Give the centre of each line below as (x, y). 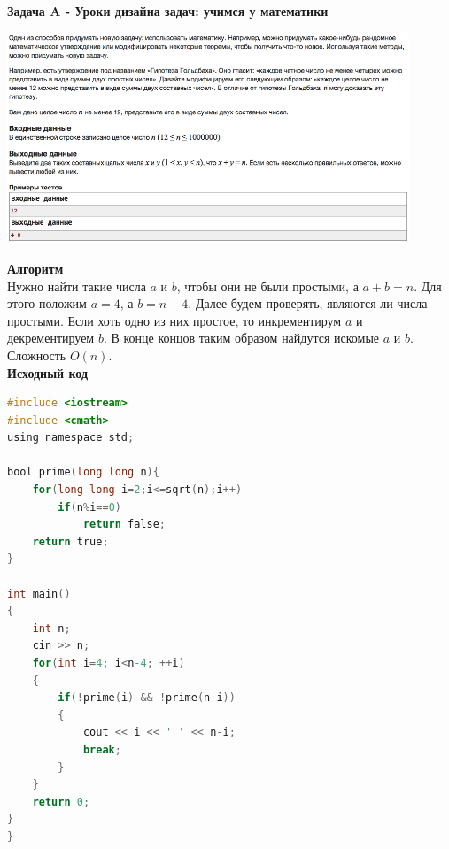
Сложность (37, 355)
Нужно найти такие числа (77, 286)
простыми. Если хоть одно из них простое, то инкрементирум (174, 320)
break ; (102, 749)
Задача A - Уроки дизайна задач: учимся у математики (168, 11)
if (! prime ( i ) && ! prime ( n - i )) (147, 698)
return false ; (124, 525)
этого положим (47, 303)
